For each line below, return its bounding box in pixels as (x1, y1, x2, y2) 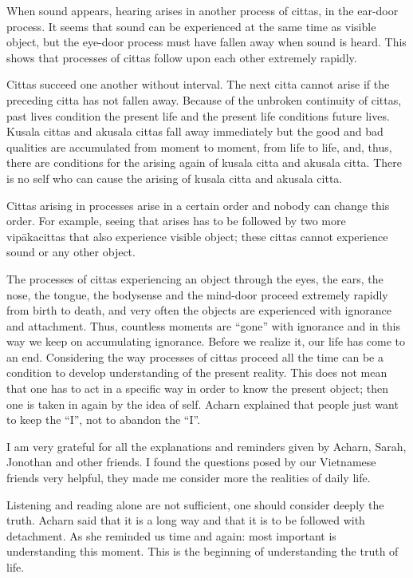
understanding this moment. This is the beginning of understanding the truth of (6, 543, 399, 560)
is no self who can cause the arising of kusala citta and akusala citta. (6, 169, 343, 186)
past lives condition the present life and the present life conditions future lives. (6, 107, 390, 124)
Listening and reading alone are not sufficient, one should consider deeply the (6, 496, 384, 513)
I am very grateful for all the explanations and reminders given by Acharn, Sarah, (6, 437, 407, 454)
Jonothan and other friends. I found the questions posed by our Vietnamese (6, 453, 376, 470)
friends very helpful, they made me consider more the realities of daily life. (6, 469, 371, 486)
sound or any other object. (6, 243, 136, 260)
